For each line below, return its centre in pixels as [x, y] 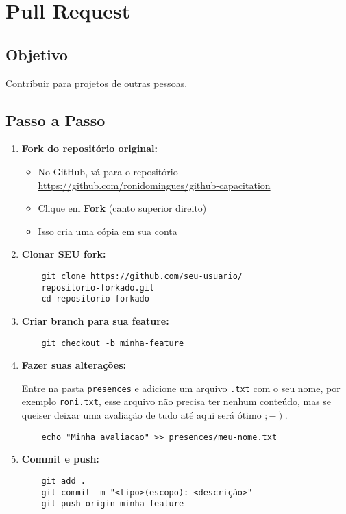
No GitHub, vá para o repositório [108, 171]
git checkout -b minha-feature [113, 343]
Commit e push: [60, 459]
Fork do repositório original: [89, 148]
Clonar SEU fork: [64, 254]
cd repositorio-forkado [95, 299]
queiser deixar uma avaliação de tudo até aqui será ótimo [141, 415]
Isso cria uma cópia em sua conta [108, 231]
